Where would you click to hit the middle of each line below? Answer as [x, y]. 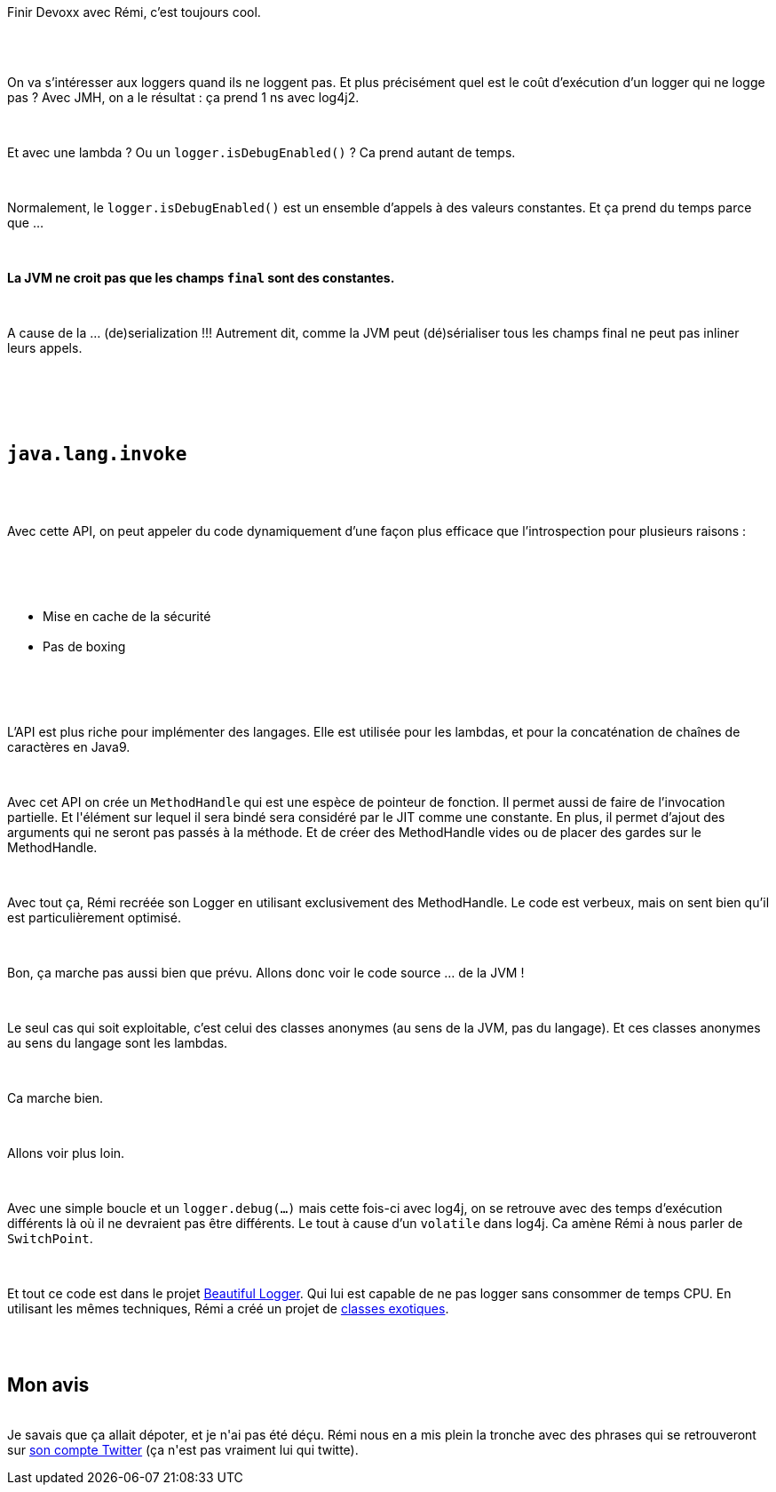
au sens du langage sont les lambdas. [118, 1042]
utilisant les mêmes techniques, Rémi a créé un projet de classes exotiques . [228, 1308]
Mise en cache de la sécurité [127, 616]
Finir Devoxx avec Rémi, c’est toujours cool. [134, 12]
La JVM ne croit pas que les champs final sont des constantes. [201, 278]
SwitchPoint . [50, 1238]
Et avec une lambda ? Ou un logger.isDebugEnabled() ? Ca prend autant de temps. [261, 152]
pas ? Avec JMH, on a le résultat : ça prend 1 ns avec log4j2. [183, 97]
